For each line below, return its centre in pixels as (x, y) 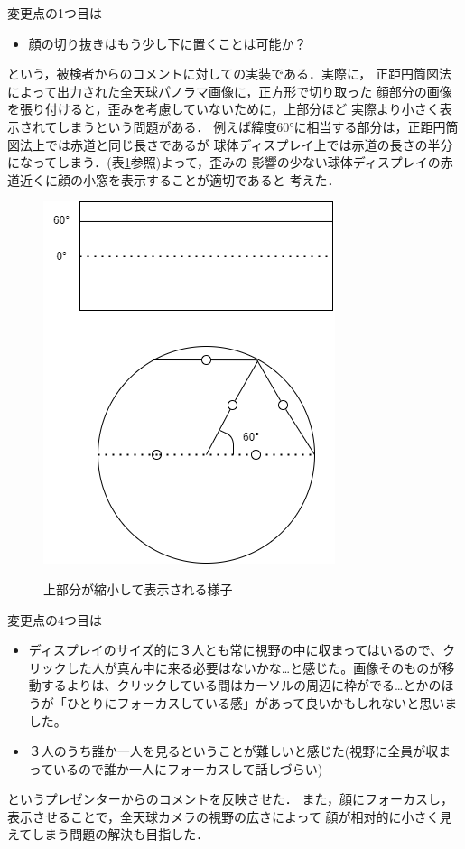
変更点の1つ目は (55, 13)
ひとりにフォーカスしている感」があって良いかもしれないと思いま (262, 702)
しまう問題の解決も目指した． (121, 834)
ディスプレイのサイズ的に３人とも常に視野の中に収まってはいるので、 (236, 650)
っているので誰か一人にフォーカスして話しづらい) (176, 768)
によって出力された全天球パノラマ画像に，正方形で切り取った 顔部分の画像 (230, 91)
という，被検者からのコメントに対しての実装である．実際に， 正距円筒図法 (229, 74)
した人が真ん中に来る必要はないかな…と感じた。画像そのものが (254, 667)
